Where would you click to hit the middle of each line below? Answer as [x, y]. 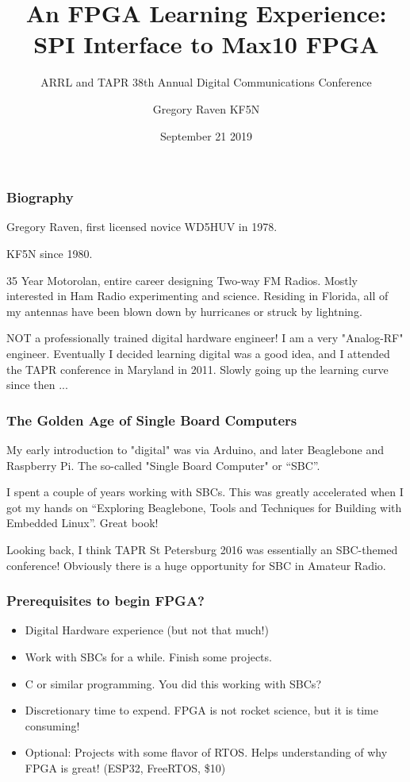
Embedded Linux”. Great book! [82, 523]
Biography [40, 197]
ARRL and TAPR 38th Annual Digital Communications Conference [206, 82]
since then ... [37, 385]
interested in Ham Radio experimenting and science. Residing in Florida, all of [197, 296]
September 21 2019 [206, 135]
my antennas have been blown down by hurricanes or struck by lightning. [184, 311]
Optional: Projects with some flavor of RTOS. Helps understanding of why [206, 752]
